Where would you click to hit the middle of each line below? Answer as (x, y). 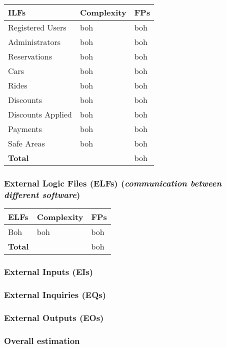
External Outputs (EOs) (54, 317)
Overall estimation (42, 340)
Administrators (34, 42)
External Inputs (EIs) (49, 272)
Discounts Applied (40, 114)
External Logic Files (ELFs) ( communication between (113, 183)
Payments (25, 129)
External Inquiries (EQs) (55, 294)
